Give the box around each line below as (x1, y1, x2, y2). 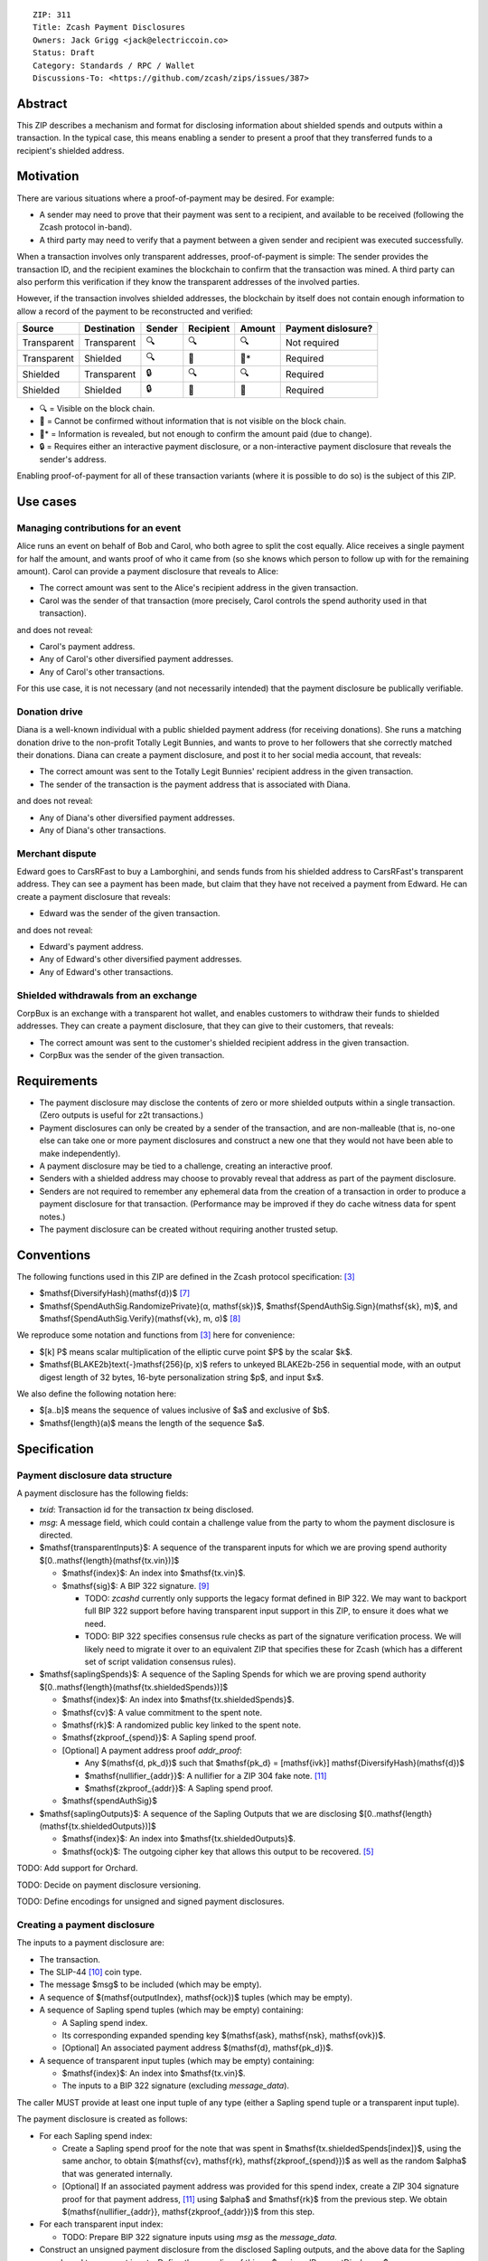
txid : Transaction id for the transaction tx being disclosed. (39, 1504, 255, 1515)
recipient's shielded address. (16, 145, 125, 156)
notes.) (39, 1211, 66, 1222)
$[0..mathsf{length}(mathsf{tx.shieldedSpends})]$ (39, 1681, 229, 1692)
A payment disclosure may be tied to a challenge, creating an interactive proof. (39, 1160, 333, 1171)
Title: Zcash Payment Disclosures (33, 23, 185, 33)
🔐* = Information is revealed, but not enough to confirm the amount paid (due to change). (39, 428, 372, 439)
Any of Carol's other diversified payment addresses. (39, 654, 234, 665)
